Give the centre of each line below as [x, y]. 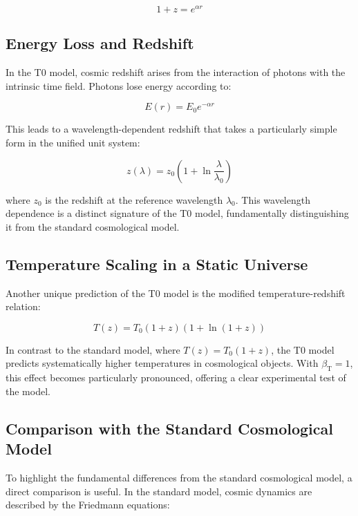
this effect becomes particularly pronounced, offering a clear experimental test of [176, 378]
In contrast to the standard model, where [93, 349]
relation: [23, 306]
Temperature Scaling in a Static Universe [157, 264]
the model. [28, 391]
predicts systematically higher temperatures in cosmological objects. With [162, 363]
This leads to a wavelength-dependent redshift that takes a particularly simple [171, 129]
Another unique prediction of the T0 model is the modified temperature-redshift [176, 293]
